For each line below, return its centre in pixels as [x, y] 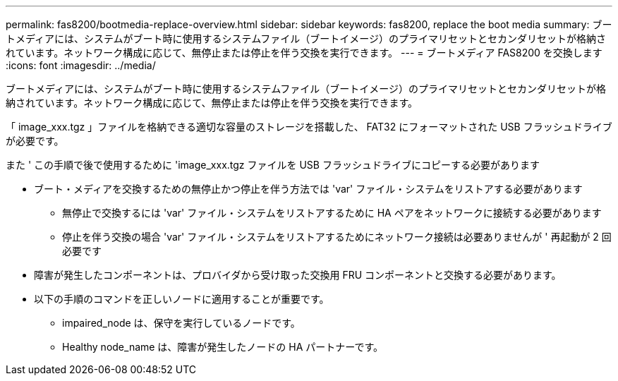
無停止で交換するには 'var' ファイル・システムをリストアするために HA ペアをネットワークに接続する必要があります [332, 213]
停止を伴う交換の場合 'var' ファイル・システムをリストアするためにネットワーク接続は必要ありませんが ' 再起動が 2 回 [337, 237]
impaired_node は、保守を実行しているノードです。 [181, 323]
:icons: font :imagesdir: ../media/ [81, 65]
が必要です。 [35, 141]
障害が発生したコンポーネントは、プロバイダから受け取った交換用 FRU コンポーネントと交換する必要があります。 [298, 275]
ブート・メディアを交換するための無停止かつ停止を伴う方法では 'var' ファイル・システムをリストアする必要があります [308, 189]
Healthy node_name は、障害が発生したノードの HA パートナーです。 [223, 347]
